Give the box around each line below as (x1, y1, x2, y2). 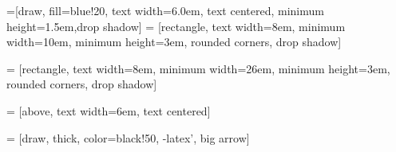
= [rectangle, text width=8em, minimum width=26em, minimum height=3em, (6, 60, 390, 76)
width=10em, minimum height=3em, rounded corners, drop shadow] (6, 33, 342, 50)
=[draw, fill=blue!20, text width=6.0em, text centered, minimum (6, 2, 324, 18)
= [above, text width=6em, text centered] (6, 102, 211, 119)
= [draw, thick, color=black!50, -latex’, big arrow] (6, 129, 250, 146)
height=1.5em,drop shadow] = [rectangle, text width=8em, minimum (6, 18, 346, 34)
